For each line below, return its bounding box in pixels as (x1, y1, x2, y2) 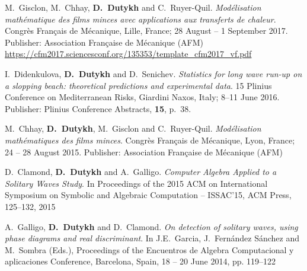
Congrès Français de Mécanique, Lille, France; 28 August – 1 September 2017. (5, 24, 288, 37)
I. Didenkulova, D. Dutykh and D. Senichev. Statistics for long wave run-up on (5, 67, 302, 79)
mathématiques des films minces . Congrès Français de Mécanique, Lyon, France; (5, 133, 295, 146)
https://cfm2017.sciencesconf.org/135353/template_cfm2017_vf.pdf (5, 47, 252, 60)
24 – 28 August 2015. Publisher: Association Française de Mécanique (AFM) (5, 145, 283, 158)
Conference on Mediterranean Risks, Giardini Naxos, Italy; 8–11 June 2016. (5, 91, 280, 103)
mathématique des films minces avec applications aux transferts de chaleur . (5, 12, 276, 25)
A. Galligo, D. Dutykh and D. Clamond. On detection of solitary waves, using (5, 220, 298, 232)
